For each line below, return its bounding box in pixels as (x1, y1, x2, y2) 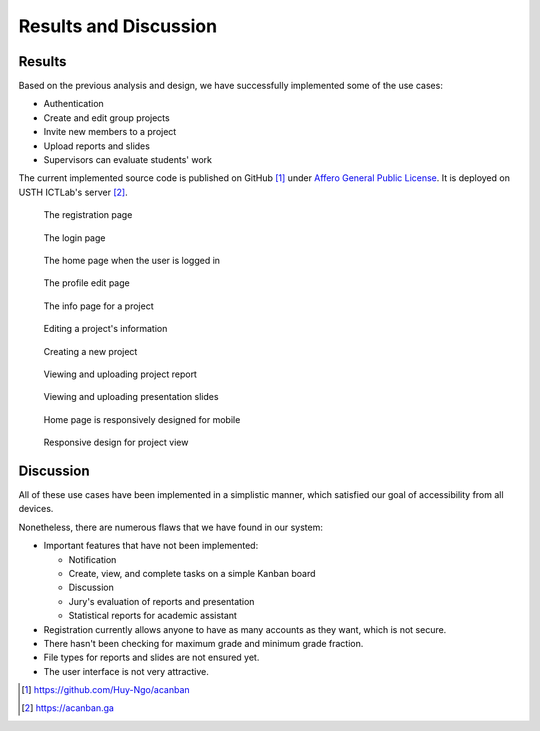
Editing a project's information (43, 323, 168, 335)
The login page (43, 231, 106, 244)
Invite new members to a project (43, 126, 177, 138)
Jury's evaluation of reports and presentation (68, 595, 255, 607)
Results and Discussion (18, 15, 218, 37)
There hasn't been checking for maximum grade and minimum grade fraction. (43, 637, 364, 649)
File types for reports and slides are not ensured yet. (43, 651, 260, 664)
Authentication (43, 98, 104, 110)
